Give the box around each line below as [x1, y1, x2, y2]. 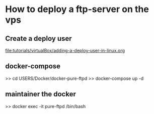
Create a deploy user [5, 34, 72, 43]
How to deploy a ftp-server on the [5, 4, 149, 15]
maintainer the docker [5, 90, 76, 98]
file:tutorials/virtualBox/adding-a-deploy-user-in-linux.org [5, 48, 125, 53]
